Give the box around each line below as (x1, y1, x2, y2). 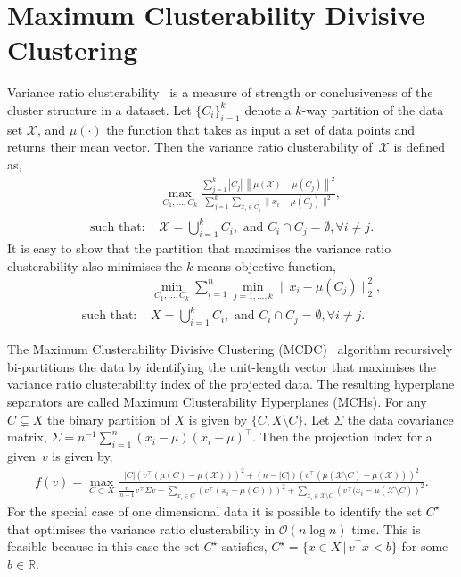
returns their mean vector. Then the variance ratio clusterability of (7, 137, 373, 156)
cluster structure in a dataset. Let (7, 100, 192, 119)
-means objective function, (193, 256, 336, 275)
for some (401, 537, 449, 556)
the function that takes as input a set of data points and (106, 120, 415, 138)
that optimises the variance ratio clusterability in (7, 519, 276, 538)
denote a (244, 100, 292, 119)
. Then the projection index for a (252, 427, 432, 446)
